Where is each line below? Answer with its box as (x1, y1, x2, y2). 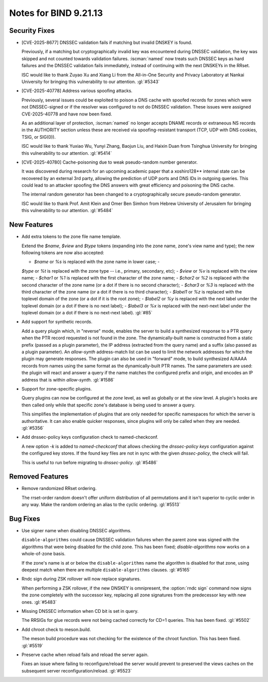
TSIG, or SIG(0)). (21, 134, 56, 140)
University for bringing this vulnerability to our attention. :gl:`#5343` (21, 79, 160, 85)
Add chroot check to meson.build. (21, 626, 91, 632)
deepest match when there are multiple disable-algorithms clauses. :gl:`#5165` (21, 567, 191, 573)
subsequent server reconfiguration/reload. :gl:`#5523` (21, 668, 132, 674)
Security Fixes (9, 26, 55, 35)
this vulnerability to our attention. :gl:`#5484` (21, 207, 113, 213)
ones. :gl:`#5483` (21, 599, 57, 605)
